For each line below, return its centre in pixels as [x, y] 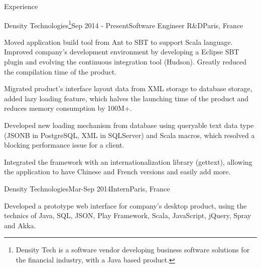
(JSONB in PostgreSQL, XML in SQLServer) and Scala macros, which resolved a [129, 135]
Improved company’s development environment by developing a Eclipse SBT [122, 52]
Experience [21, 6]
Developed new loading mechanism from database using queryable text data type [129, 125]
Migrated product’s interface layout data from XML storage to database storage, [128, 88]
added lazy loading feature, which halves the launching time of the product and [126, 98]
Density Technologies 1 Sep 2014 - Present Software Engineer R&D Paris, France [124, 24]
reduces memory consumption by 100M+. [68, 108]
